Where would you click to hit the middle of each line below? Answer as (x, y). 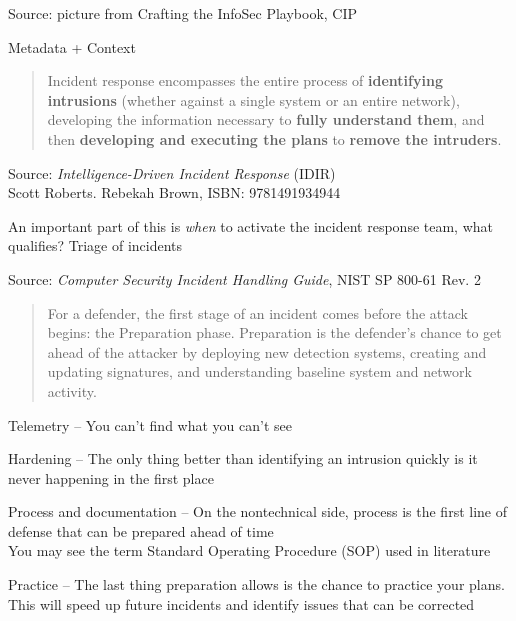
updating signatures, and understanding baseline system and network (259, 371)
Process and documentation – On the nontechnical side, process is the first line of (257, 511)
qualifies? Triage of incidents (95, 245)
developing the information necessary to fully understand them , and (266, 119)
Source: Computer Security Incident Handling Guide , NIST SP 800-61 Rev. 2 (244, 278)
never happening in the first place (111, 477)
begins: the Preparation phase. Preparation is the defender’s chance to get (274, 332)
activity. (72, 390)
